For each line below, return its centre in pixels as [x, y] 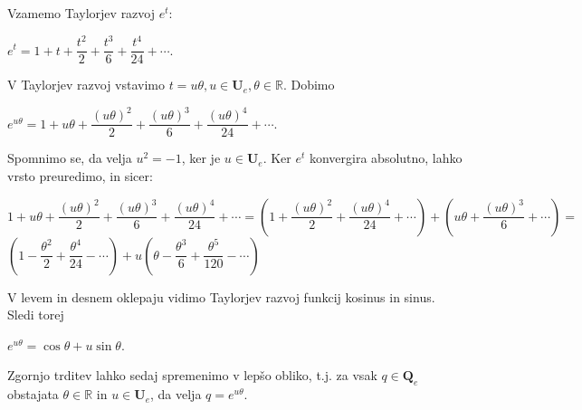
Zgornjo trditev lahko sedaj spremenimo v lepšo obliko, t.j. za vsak [192, 375]
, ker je [201, 158]
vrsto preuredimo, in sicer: [80, 175]
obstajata [33, 394]
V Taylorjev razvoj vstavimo [86, 85]
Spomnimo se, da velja [70, 158]
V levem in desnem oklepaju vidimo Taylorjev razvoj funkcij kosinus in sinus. [221, 296]
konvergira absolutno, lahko [386, 158]
